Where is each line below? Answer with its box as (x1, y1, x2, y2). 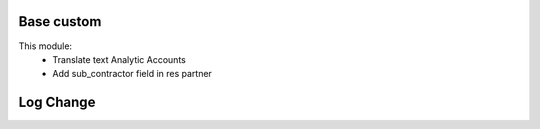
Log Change (18, 94, 96, 111)
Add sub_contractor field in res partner (52, 68, 212, 80)
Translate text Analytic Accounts (52, 53, 187, 65)
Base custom (18, 13, 102, 30)
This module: (18, 40, 73, 52)
